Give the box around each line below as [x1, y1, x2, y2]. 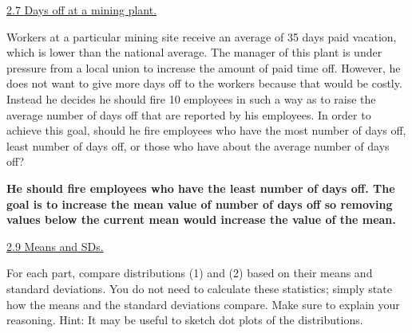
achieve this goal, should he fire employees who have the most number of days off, [6, 122, 406, 139]
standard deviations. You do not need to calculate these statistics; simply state [6, 280, 392, 296]
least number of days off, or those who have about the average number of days [6, 137, 390, 154]
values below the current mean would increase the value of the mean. [6, 211, 396, 228]
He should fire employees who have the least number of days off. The [6, 179, 395, 196]
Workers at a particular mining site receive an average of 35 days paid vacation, [6, 28, 397, 45]
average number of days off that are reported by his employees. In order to [6, 106, 371, 123]
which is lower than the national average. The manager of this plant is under [6, 44, 382, 61]
